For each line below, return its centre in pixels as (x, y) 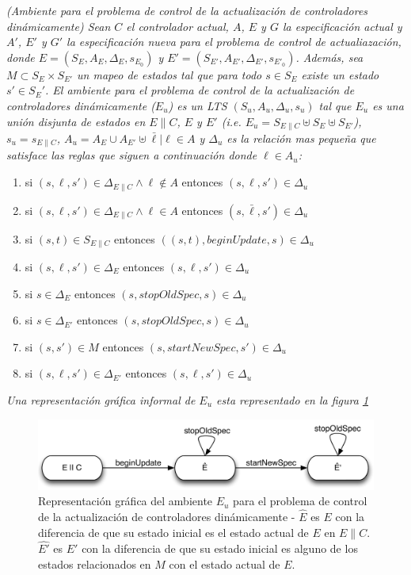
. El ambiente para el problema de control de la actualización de (200, 90)
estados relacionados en (95, 563)
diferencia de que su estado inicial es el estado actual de (173, 532)
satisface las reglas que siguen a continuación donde (132, 155)
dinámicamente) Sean (59, 26)
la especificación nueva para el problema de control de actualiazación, (234, 42)
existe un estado (340, 74)
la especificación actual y (342, 26)
